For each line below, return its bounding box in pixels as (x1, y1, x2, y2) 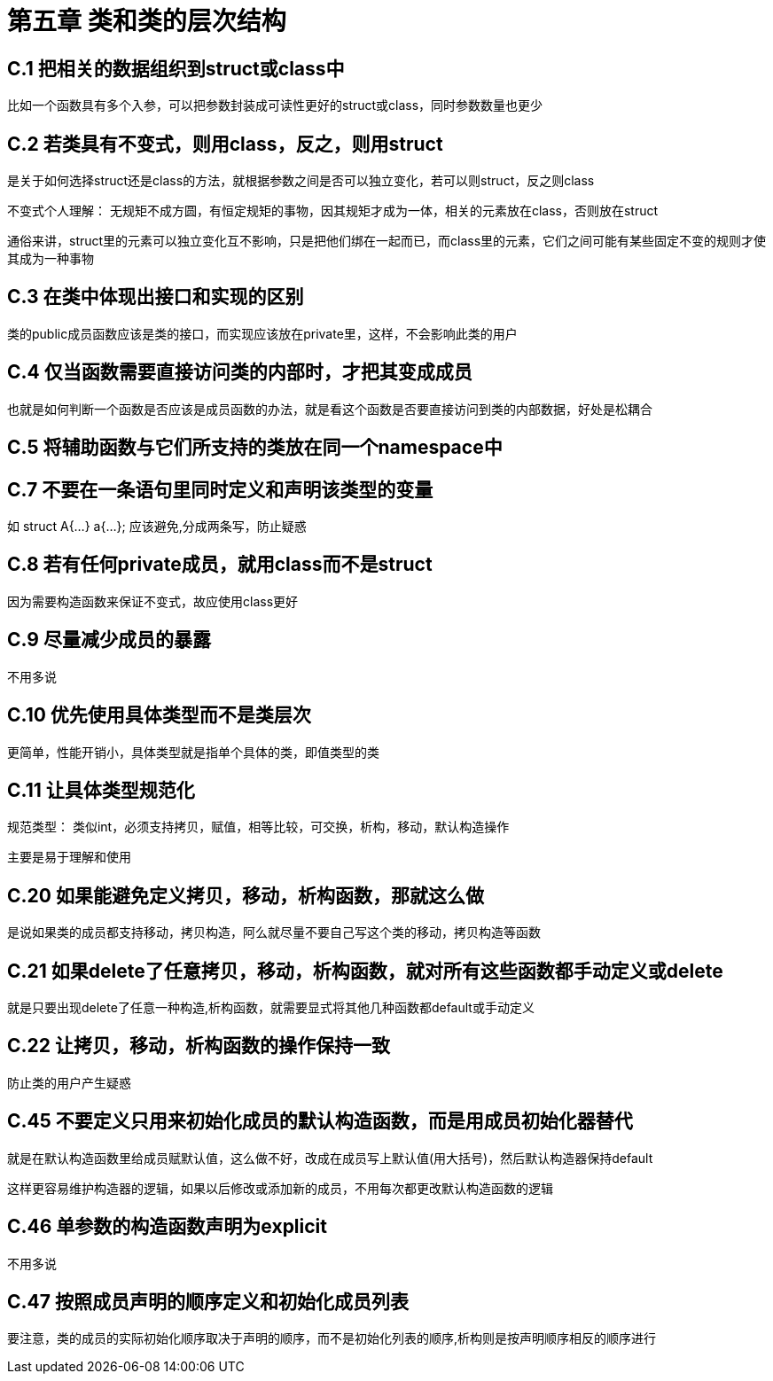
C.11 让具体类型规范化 (7, 778, 195, 801)
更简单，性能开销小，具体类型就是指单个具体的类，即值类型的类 (7, 744, 379, 760)
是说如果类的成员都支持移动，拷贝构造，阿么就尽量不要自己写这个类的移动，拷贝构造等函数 (7, 925, 541, 940)
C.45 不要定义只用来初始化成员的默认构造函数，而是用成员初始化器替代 (7, 1110, 633, 1133)
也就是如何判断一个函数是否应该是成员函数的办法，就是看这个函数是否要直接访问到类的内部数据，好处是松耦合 (7, 401, 652, 417)
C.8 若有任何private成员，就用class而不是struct (7, 553, 433, 576)
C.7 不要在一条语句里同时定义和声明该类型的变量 (7, 478, 433, 501)
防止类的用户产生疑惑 (7, 1074, 131, 1090)
